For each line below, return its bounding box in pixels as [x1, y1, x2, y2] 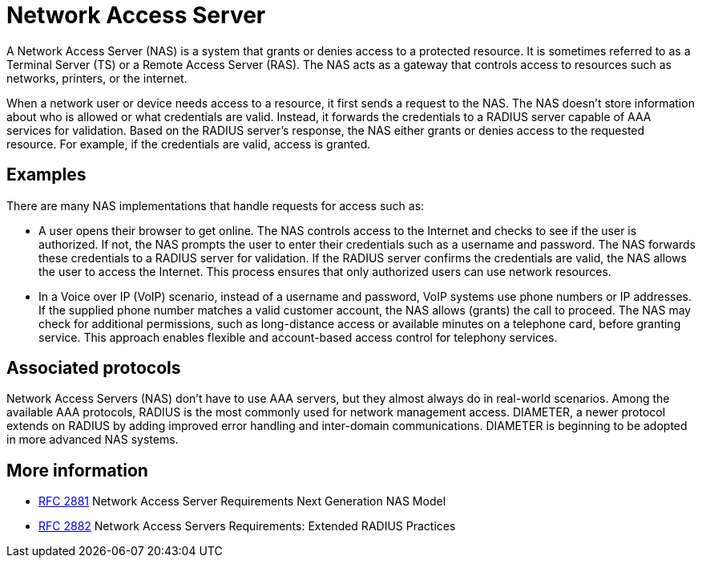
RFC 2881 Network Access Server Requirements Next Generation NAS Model [38, 494, 446, 509]
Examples [6, 164, 87, 185]
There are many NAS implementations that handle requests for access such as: [6, 198, 425, 213]
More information [6, 460, 148, 481]
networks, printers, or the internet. [6, 71, 188, 85]
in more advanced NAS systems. [6, 432, 179, 447]
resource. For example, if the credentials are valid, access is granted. [6, 136, 371, 151]
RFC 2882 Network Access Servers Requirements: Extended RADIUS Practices [38, 519, 456, 534]
